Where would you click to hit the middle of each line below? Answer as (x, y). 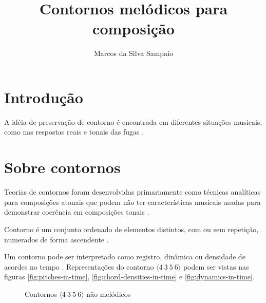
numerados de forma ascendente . (56, 239)
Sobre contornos (62, 167)
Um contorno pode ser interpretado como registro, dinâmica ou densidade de (125, 257)
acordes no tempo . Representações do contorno (79, 266)
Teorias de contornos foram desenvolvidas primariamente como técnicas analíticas (132, 192)
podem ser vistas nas (216, 266)
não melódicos (109, 293)
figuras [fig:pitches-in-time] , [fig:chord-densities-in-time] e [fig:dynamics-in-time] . (129, 277)
